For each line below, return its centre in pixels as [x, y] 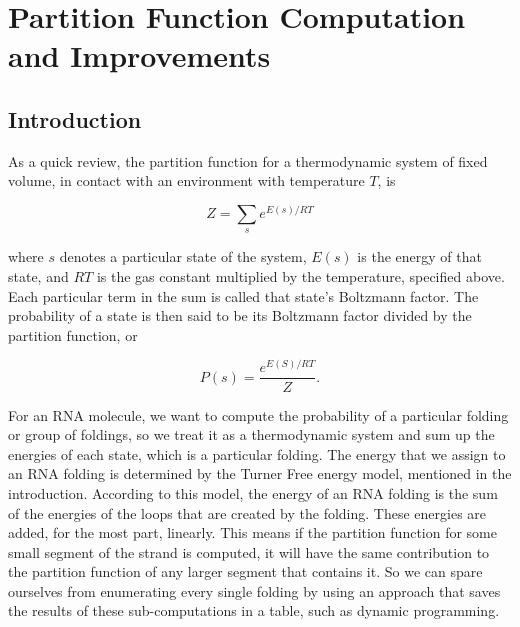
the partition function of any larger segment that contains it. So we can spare [245, 571]
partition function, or [73, 334]
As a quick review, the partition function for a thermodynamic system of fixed [248, 160]
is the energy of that [419, 256]
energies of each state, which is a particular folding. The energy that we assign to [257, 453]
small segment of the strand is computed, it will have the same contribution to [249, 551]
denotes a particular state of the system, [183, 256]
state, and [38, 276]
